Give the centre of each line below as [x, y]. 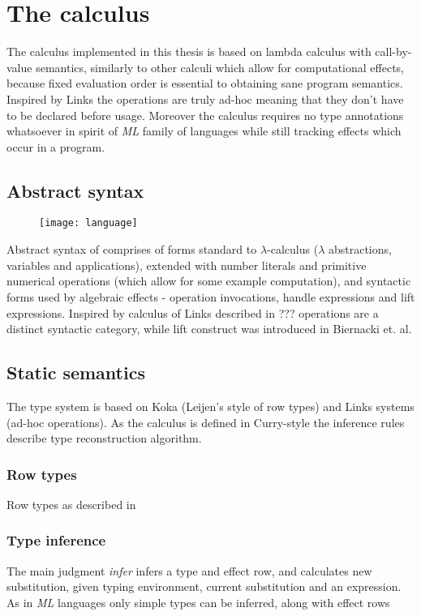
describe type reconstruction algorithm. [104, 438]
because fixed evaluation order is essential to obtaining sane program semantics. [205, 83]
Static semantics [76, 372]
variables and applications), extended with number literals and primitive [187, 265]
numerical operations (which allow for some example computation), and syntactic [209, 281]
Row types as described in [71, 504]
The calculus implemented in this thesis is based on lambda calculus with [189, 51]
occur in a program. [56, 146]
